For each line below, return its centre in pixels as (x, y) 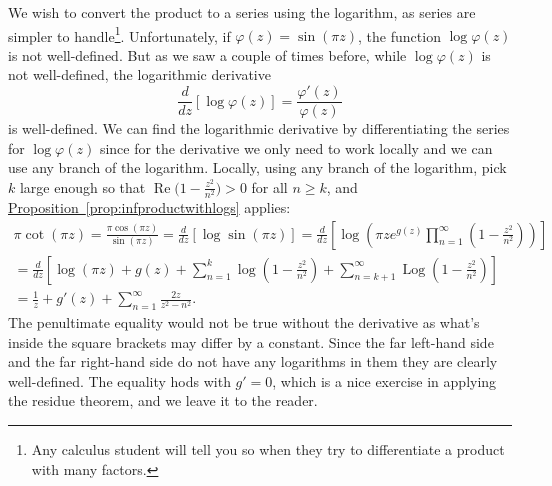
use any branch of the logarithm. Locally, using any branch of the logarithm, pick (257, 167)
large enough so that (82, 186)
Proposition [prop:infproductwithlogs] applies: (149, 207)
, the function (399, 35)
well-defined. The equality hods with (119, 380)
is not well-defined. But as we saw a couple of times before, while (207, 54)
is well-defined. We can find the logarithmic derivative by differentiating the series (259, 128)
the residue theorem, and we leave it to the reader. (163, 400)
